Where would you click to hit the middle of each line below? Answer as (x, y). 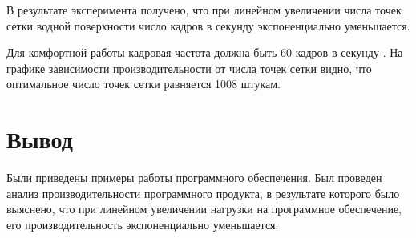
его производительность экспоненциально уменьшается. (143, 224)
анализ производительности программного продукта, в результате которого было (203, 193)
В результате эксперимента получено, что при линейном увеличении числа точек (204, 10)
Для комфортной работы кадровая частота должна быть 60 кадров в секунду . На (205, 52)
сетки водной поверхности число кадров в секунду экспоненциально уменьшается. (208, 25)
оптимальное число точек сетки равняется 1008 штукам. (143, 84)
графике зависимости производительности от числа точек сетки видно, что (189, 68)
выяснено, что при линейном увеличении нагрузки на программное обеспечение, (204, 209)
